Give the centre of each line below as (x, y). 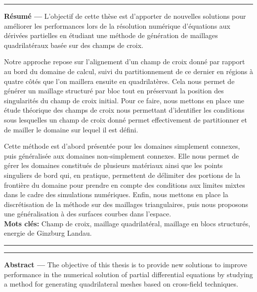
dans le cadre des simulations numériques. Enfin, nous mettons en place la (116, 194)
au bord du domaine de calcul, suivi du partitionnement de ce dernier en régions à (128, 71)
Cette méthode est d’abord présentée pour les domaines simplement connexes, (122, 146)
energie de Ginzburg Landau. (48, 233)
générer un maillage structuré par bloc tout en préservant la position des (114, 91)
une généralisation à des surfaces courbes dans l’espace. (88, 214)
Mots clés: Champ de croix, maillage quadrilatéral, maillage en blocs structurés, (127, 223)
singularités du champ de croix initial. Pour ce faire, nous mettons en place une (124, 100)
